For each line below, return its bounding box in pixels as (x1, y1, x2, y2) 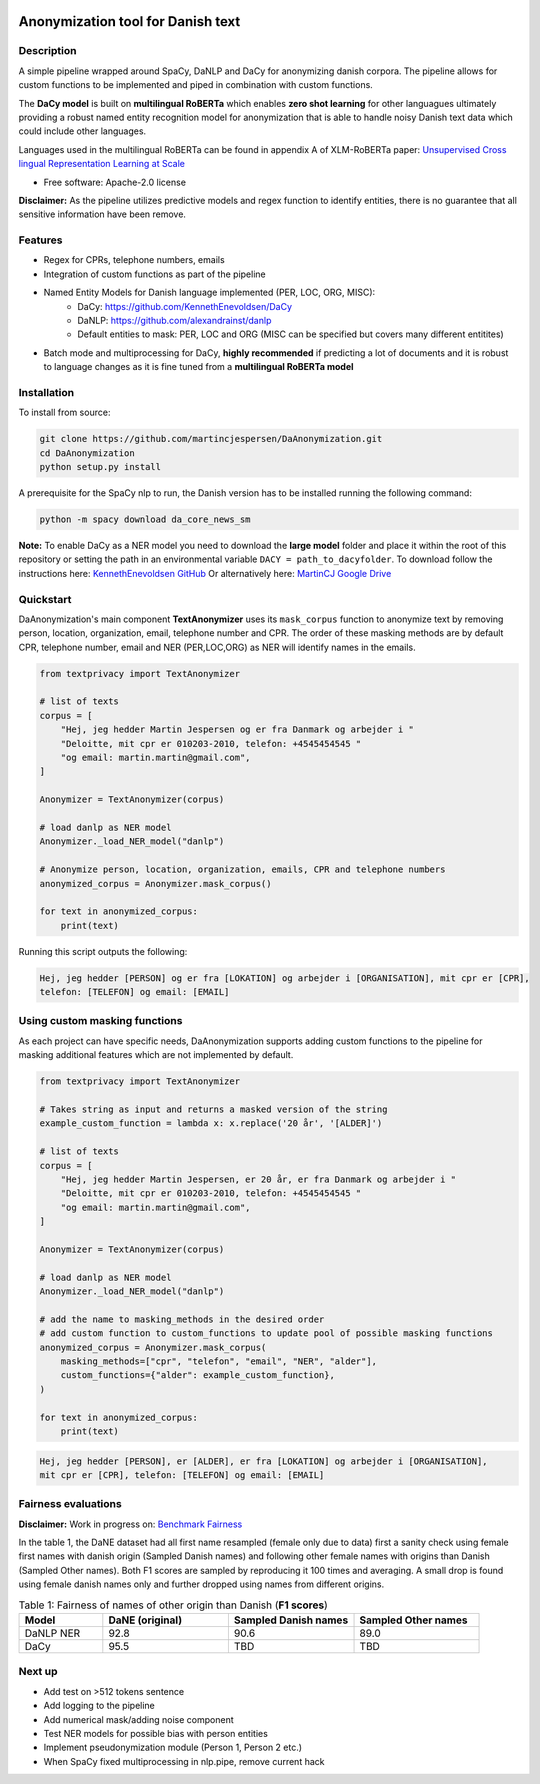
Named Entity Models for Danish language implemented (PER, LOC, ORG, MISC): (43, 286, 376, 299)
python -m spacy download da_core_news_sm (39, 514, 251, 525)
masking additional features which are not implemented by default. (18, 1049, 294, 1061)
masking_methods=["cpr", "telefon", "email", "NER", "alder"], (60, 1356, 378, 1367)
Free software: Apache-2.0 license (43, 176, 187, 188)
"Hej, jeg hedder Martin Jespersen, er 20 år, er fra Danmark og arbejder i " (60, 1173, 457, 1185)
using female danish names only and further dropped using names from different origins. (18, 1578, 385, 1590)
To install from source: (18, 406, 111, 419)
